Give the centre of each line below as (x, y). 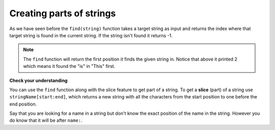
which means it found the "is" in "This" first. (69, 66)
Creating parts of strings (63, 13)
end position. (23, 104)
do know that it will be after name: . (46, 120)
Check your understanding (38, 80)
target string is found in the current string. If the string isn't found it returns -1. (91, 35)
